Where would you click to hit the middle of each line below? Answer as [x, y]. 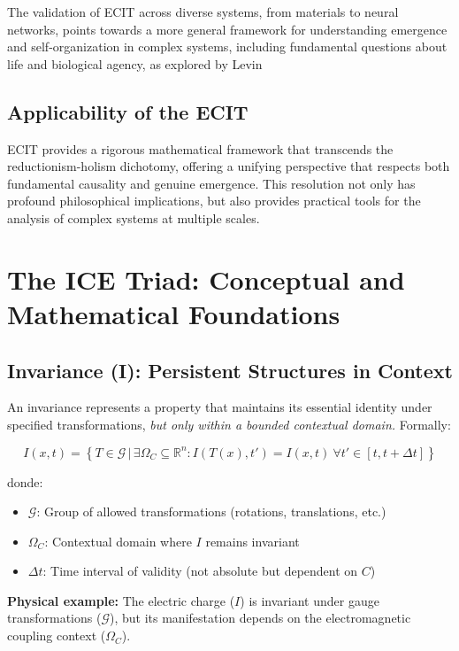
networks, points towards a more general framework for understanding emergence [227, 29]
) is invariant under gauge [310, 600]
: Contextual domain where [118, 541]
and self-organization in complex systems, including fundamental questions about [227, 46]
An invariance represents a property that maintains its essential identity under [220, 407]
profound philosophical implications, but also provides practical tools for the [214, 201]
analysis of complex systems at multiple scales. [134, 217]
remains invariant [252, 541]
